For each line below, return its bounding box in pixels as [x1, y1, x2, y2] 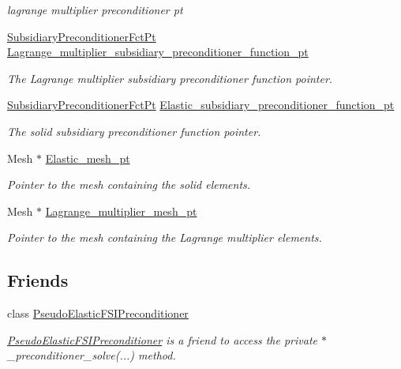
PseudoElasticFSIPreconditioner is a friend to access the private [7, 331, 317, 348]
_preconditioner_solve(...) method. [7, 347, 176, 363]
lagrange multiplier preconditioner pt [7, 2, 183, 17]
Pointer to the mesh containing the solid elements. [7, 176, 251, 193]
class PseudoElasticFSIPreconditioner [7, 305, 189, 322]
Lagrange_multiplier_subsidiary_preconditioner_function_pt [7, 43, 309, 60]
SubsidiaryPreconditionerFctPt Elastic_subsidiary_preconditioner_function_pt [7, 96, 395, 113]
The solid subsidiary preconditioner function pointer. [7, 122, 261, 139]
